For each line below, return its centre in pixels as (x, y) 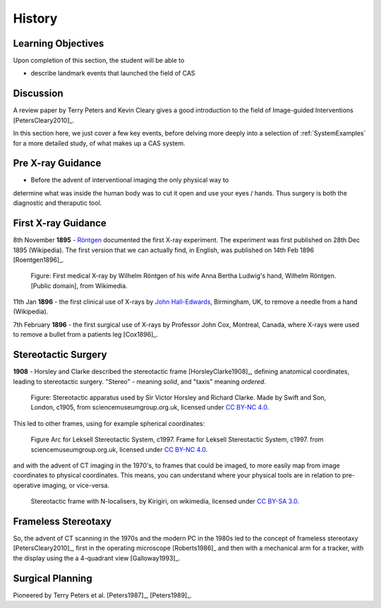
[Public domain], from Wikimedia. (79, 285)
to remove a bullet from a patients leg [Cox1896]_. (85, 335)
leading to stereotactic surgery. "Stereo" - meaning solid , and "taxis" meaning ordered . (139, 381)
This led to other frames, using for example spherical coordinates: (109, 423)
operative (27, 485)
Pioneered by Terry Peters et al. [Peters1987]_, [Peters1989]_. (102, 595)
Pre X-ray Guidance (57, 163)
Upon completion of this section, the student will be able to (99, 61)
